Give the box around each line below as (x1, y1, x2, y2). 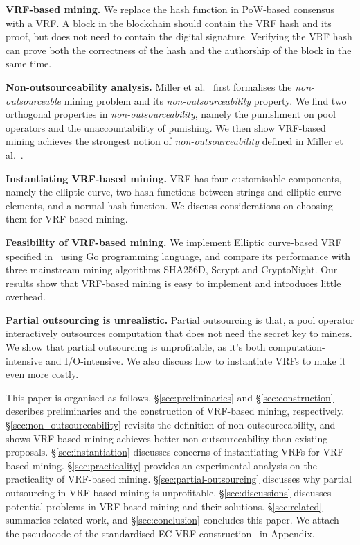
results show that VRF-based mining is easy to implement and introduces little (6, 275, 341, 290)
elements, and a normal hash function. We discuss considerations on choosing (6, 198, 333, 212)
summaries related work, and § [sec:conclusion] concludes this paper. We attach (6, 512, 339, 527)
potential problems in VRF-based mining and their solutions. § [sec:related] (6, 499, 323, 513)
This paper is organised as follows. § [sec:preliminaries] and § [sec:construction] (6, 390, 334, 404)
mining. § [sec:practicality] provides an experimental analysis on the (32, 458, 317, 472)
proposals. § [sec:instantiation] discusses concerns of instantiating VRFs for (6, 444, 320, 459)
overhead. (6, 289, 46, 304)
